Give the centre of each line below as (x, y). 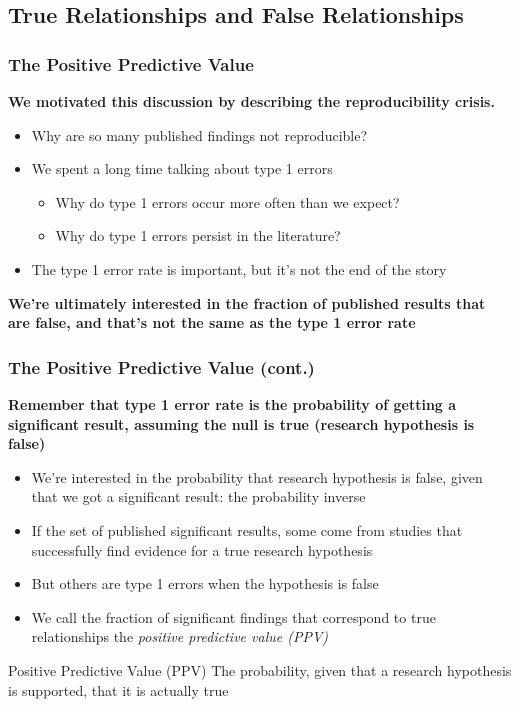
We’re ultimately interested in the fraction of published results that (247, 302)
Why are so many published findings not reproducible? (199, 134)
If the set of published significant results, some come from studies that (247, 529)
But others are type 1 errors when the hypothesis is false (205, 583)
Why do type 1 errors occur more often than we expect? (227, 201)
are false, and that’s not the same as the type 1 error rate (212, 322)
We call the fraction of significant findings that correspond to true (233, 616)
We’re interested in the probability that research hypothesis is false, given (257, 476)
